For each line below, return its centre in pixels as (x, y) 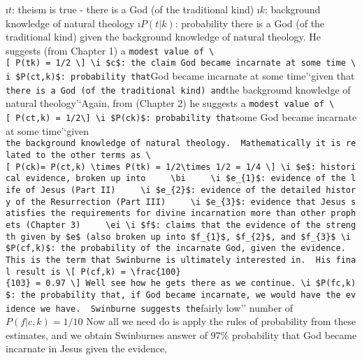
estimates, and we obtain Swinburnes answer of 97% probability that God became (181, 334)
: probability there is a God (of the (250, 23)
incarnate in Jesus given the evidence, (86, 348)
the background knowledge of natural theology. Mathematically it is (173, 144)
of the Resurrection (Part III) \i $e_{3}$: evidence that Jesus (181, 202)
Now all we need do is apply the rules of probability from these (221, 321)
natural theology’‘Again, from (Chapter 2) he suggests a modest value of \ (170, 103)
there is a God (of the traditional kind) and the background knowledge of (178, 89)
